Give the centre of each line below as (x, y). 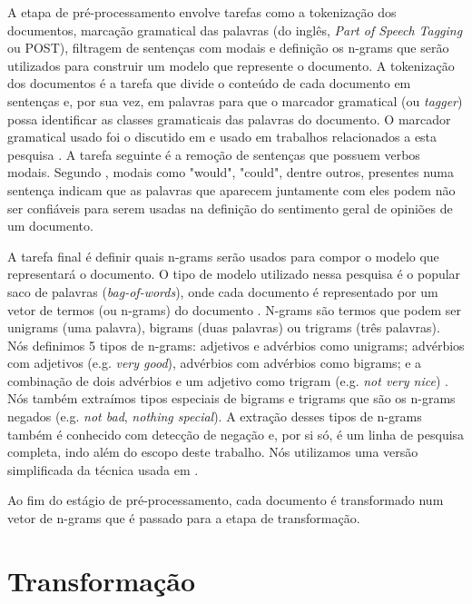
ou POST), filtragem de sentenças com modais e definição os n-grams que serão (228, 48)
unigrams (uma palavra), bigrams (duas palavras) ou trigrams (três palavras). (224, 327)
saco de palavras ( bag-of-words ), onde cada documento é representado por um (223, 291)
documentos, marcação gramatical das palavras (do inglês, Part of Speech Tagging (235, 30)
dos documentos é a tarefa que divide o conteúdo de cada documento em (209, 83)
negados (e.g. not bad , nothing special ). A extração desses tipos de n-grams (215, 416)
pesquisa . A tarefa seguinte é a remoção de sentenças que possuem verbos (214, 154)
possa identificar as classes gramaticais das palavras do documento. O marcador (229, 119)
